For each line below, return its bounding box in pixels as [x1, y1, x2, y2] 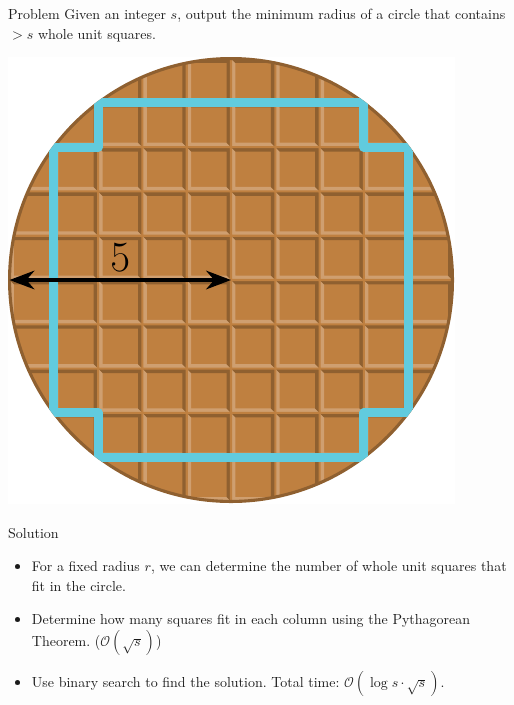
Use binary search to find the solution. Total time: [31, 671, 340, 692]
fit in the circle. [31, 574, 126, 595]
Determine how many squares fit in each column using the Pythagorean [31, 608, 471, 629]
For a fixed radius [31, 555, 140, 576]
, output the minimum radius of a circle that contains [177, 2, 506, 23]
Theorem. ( [31, 630, 101, 651]
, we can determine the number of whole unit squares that [150, 555, 507, 576]
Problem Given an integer [8, 2, 166, 23]
